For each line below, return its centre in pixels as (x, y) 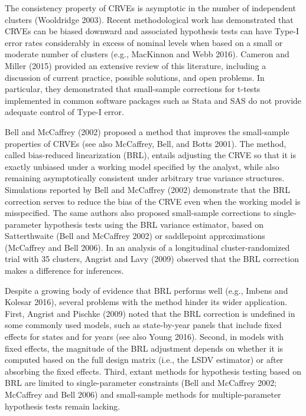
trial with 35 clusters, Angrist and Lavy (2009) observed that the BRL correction (152, 259)
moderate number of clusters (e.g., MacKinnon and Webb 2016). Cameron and (147, 54)
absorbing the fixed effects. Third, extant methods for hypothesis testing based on (153, 371)
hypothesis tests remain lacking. (63, 406)
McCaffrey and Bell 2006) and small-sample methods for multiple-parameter (143, 394)
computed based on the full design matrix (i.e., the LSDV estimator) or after (144, 360)
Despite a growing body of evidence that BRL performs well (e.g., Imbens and (147, 290)
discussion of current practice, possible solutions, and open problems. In (135, 77)
